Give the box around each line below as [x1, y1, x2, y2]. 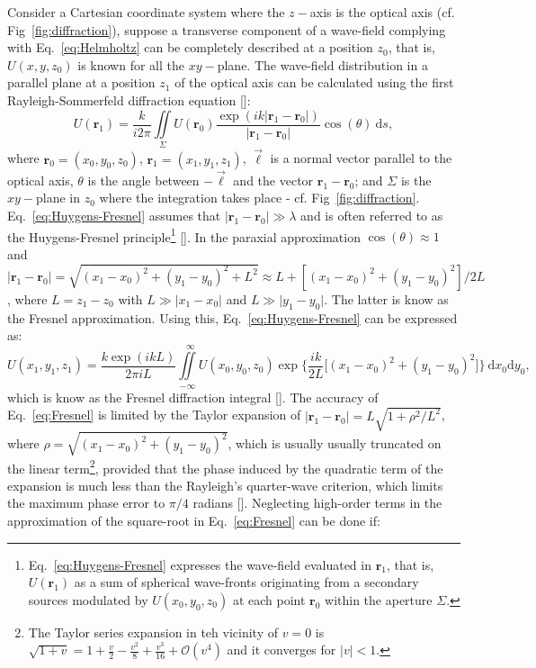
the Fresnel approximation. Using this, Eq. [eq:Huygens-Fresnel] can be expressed [7, 308, 458, 327]
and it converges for [227, 640, 336, 659]
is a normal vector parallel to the [270, 149, 452, 167]
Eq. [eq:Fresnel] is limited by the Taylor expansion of [7, 405, 301, 424]
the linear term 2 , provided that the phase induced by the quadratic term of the [7, 456, 443, 477]
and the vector [233, 170, 314, 189]
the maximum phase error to [7, 493, 165, 512]
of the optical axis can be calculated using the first [174, 73, 454, 92]
